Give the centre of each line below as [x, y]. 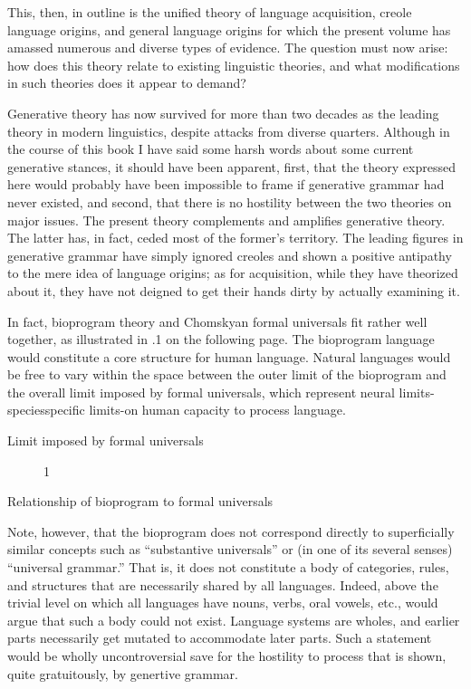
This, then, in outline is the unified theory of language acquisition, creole [210, 12]
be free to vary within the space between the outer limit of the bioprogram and [227, 374]
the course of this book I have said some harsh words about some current [211, 149]
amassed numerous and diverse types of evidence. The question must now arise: [228, 48]
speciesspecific [46, 410]
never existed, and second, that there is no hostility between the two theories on [230, 201]
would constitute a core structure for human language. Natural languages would [229, 356]
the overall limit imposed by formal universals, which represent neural [201, 392]
